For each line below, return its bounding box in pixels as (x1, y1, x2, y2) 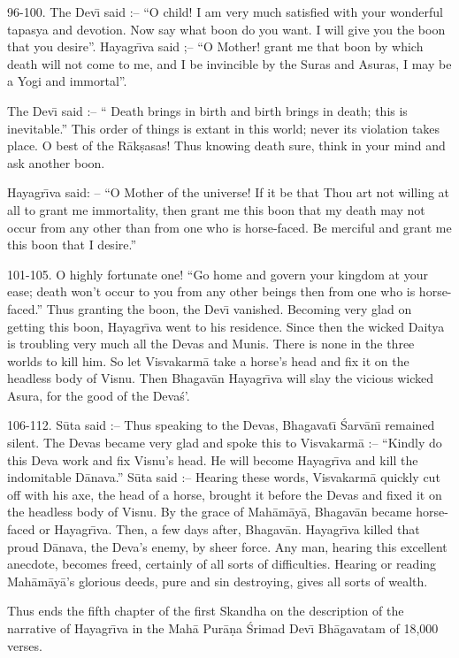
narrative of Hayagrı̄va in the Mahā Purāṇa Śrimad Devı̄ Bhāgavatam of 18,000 (7, 619, 439, 637)
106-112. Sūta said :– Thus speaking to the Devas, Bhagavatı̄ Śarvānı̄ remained (7, 416, 435, 434)
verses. (7, 636, 42, 654)
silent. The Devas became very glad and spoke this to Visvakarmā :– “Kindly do (7, 433, 442, 452)
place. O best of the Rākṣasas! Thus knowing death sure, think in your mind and (7, 136, 446, 155)
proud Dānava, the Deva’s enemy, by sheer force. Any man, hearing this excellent (7, 537, 448, 555)
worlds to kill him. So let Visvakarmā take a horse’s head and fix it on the (7, 351, 409, 370)
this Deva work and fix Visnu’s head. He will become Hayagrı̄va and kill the (7, 450, 418, 469)
